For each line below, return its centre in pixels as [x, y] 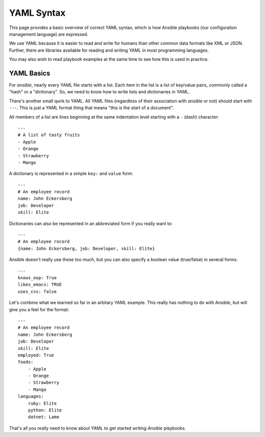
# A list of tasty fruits [49, 135]
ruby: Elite [42, 403]
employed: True [36, 355]
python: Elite [45, 410]
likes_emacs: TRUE [40, 285]
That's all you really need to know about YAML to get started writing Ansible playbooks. [97, 428]
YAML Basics [30, 73]
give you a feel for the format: [39, 309]
